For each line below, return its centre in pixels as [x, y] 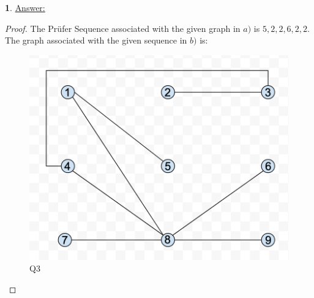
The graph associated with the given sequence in [96, 40]
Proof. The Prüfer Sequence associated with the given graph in [123, 28]
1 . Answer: [25, 7]
